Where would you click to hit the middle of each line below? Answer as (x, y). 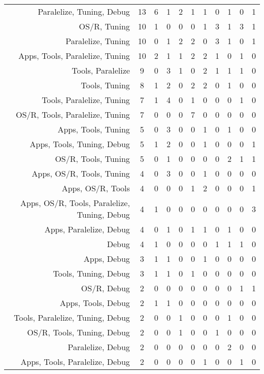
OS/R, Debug (105, 288)
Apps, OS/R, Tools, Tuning (81, 173)
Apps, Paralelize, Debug (87, 229)
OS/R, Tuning (104, 26)
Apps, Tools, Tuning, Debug (80, 144)
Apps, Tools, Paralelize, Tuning (74, 56)
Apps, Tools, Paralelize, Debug (75, 362)
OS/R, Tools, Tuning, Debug (78, 332)
